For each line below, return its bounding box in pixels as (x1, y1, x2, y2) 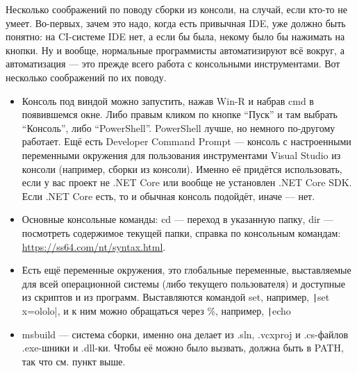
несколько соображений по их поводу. (6, 69, 167, 84)
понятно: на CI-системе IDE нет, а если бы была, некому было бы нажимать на (6, 29, 345, 44)
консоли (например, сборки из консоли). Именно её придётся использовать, (22, 161, 342, 176)
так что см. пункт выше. (22, 354, 126, 368)
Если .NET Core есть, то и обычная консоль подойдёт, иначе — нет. (22, 188, 315, 203)
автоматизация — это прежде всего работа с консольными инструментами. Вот (6, 56, 340, 71)
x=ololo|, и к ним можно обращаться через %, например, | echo (22, 303, 291, 317)
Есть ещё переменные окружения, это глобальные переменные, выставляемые (22, 263, 351, 277)
